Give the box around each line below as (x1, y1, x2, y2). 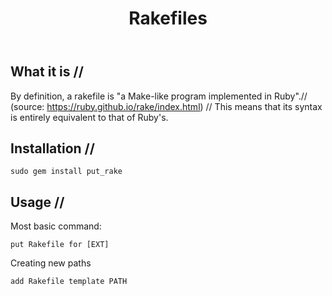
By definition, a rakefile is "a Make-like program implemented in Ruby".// (10, 90, 308, 102)
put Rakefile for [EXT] (10, 240, 110, 250)
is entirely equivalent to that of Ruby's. (10, 111, 169, 123)
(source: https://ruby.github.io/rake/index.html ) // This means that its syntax (10, 100, 323, 112)
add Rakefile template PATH (10, 277, 128, 287)
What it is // (10, 63, 84, 81)
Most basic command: (10, 220, 102, 232)
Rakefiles (128, 7, 208, 30)
